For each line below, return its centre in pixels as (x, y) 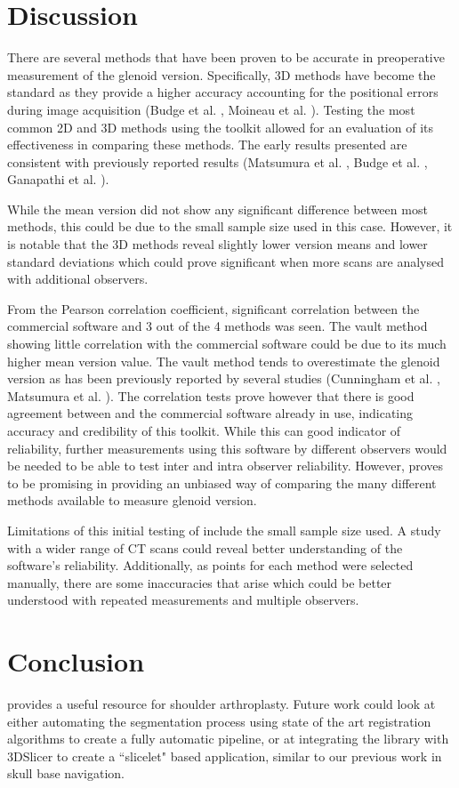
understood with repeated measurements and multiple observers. (183, 600)
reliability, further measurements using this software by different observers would (227, 448)
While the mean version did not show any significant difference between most (217, 209)
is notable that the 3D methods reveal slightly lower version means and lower (217, 244)
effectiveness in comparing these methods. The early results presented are (207, 145)
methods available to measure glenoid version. (132, 500)
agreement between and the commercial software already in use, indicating (210, 413)
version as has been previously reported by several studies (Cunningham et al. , (224, 378)
